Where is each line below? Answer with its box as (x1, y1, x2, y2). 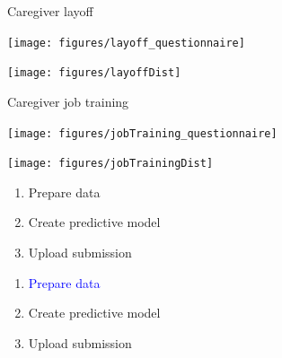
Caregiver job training (7, 92, 129, 110)
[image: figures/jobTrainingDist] (7, 157, 214, 170)
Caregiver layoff (7, 2, 93, 20)
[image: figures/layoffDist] (7, 66, 181, 80)
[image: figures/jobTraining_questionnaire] (7, 127, 278, 140)
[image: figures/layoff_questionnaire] (7, 36, 245, 49)
